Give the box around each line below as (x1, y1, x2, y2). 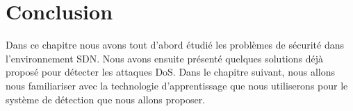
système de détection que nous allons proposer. (6, 92, 206, 106)
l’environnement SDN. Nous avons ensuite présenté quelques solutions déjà (6, 51, 323, 65)
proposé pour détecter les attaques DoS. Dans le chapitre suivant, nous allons (6, 65, 335, 79)
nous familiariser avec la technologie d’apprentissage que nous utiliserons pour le (6, 78, 348, 92)
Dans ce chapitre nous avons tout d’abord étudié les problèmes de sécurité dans (6, 37, 344, 52)
